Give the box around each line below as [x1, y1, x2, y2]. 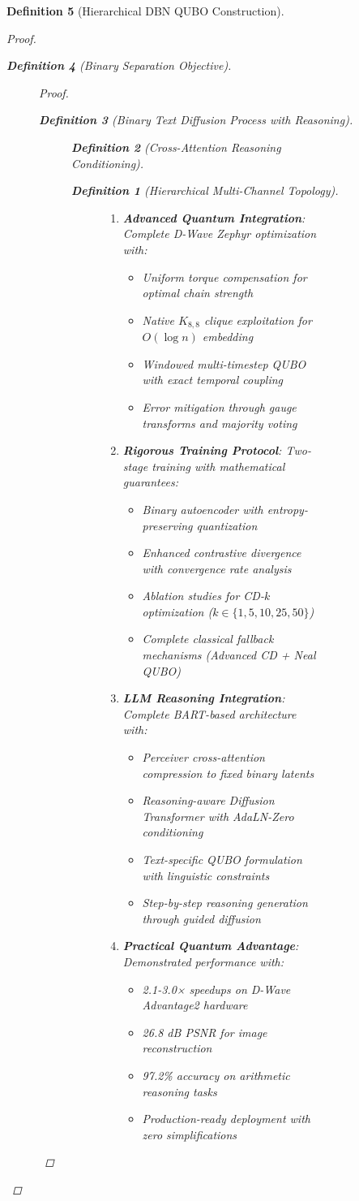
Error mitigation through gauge [142, 398, 297, 415]
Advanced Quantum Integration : [122, 209, 306, 226]
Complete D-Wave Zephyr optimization [122, 225, 317, 242]
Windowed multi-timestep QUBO [142, 355, 306, 372]
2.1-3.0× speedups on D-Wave [142, 980, 291, 997]
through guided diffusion [142, 909, 261, 927]
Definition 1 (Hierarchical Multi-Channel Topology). [71, 182, 339, 199]
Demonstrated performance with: [122, 953, 284, 970]
